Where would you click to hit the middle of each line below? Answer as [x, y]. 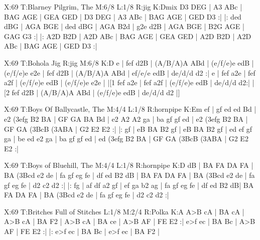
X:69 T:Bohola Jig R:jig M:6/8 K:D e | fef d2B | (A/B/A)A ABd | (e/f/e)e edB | [129, 62]
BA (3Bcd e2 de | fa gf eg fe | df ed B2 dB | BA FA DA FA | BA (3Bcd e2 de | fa [129, 175]
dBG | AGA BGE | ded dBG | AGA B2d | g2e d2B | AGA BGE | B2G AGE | [124, 26]
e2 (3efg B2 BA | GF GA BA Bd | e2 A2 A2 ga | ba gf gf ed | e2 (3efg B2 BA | [126, 118]
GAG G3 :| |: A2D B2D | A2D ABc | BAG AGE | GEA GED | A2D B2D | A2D [128, 36]
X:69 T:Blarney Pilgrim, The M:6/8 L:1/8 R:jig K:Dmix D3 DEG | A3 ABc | [123, 7]
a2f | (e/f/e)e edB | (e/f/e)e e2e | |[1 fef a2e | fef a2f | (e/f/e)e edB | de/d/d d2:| [127, 82]
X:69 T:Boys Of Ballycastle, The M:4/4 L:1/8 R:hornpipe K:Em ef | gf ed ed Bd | [130, 109]
